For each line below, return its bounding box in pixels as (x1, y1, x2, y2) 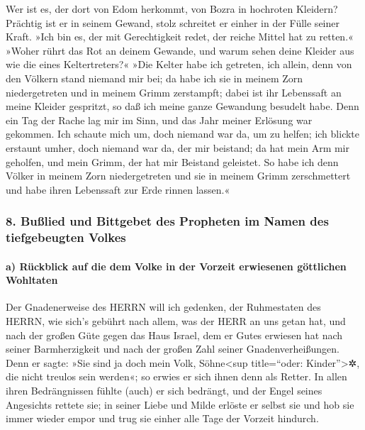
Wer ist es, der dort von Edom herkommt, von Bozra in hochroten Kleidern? (6, 1, 338, 16)
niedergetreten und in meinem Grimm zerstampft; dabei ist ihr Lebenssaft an (6, 84, 342, 99)
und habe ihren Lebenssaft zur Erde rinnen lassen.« (6, 182, 230, 197)
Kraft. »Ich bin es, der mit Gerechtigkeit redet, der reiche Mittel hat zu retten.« (6, 29, 354, 44)
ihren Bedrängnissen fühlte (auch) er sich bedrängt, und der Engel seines (6, 383, 322, 398)
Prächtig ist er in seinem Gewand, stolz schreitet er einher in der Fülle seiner (6, 15, 339, 30)
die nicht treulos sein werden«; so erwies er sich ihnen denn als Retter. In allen (6, 369, 347, 384)
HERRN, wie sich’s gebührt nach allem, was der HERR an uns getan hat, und (6, 314, 346, 329)
